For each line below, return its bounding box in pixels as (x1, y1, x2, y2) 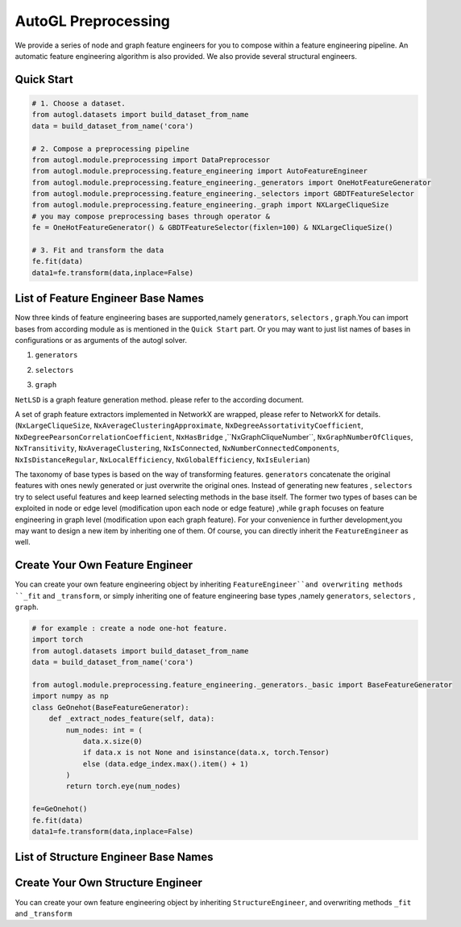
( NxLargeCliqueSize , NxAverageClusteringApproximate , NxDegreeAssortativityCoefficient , (15, 420, 364, 431)
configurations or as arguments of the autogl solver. (15, 336, 188, 345)
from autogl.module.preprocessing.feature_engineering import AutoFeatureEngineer (31, 166, 368, 176)
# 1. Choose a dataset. (31, 98, 127, 108)
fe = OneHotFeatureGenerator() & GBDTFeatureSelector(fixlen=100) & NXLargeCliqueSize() (31, 223, 394, 232)
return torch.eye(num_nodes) (65, 782, 181, 791)
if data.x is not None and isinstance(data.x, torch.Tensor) (82, 748, 330, 758)
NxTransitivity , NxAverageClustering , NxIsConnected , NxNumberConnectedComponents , (15, 444, 340, 453)
